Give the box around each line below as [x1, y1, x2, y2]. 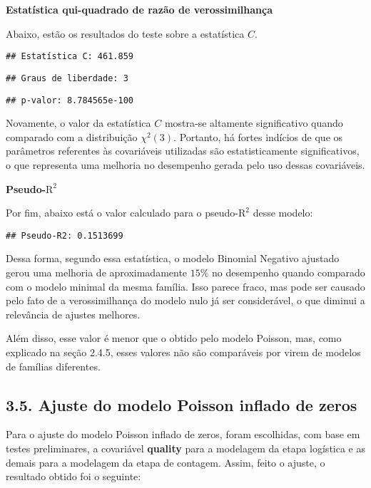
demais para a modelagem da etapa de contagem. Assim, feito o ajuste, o [6, 455, 325, 469]
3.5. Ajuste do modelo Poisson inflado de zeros [6, 393, 357, 415]
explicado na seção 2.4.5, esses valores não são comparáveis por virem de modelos [6, 344, 361, 359]
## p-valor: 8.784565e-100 [6, 95, 133, 105]
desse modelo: [253, 205, 313, 220]
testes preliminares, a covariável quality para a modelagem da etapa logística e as [6, 440, 365, 455]
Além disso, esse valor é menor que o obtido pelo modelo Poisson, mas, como [6, 331, 342, 346]
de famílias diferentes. [6, 358, 101, 373]
